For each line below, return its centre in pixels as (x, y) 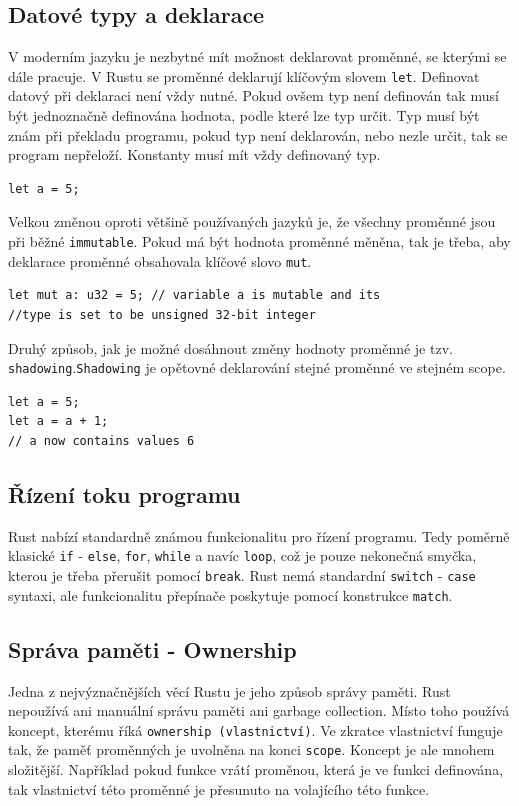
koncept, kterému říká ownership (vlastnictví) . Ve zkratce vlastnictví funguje (255, 729)
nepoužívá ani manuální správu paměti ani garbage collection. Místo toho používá (259, 710)
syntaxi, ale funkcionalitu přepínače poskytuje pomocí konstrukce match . (230, 594)
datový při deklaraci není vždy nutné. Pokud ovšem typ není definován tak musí (253, 95)
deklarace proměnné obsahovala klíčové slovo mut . (160, 260)
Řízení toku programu (124, 493)
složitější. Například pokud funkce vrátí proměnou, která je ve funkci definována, (256, 769)
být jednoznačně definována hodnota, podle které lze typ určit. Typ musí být (244, 115)
